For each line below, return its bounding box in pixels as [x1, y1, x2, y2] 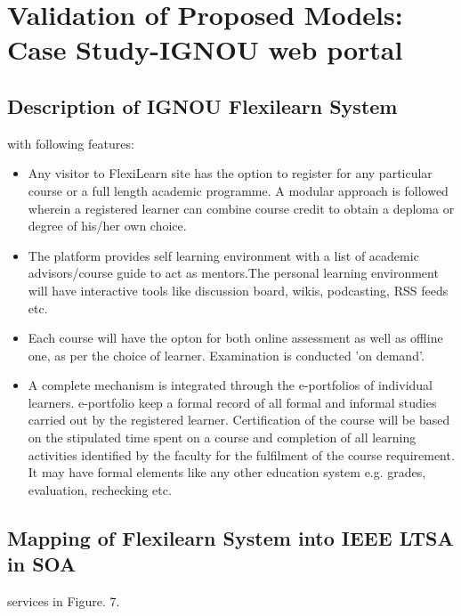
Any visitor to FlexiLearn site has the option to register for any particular [28, 164, 433, 182]
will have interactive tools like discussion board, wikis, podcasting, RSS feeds [28, 280, 449, 299]
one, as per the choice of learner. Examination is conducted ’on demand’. [28, 345, 425, 364]
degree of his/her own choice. [28, 216, 187, 235]
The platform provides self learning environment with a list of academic [28, 246, 419, 264]
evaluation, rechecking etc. [28, 480, 172, 498]
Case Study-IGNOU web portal [7, 31, 403, 68]
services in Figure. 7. [7, 592, 120, 611]
